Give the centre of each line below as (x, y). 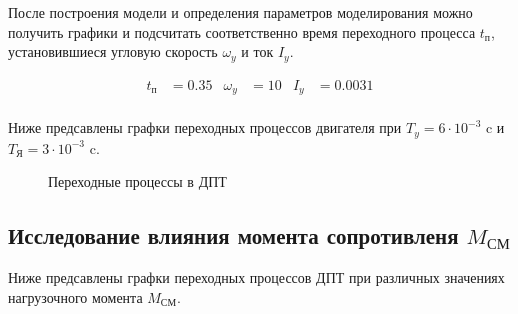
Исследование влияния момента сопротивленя (233, 235)
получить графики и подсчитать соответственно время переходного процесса (242, 31)
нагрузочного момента (75, 296)
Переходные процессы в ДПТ (137, 181)
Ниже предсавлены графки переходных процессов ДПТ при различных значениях (256, 277)
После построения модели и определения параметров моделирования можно (240, 12)
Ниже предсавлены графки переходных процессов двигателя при (205, 127)
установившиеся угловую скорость (113, 51)
